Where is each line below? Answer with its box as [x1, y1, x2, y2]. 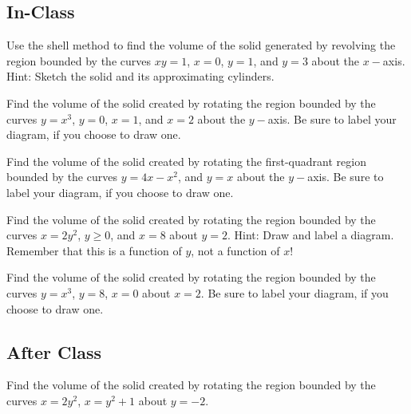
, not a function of [191, 242, 280, 258]
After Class [6, 339, 102, 364]
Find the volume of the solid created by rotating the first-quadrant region [6, 152, 366, 169]
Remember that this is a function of [6, 242, 182, 258]
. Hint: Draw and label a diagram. [227, 227, 394, 243]
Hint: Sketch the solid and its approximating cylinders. [6, 68, 275, 85]
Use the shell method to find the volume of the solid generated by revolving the [6, 37, 396, 53]
